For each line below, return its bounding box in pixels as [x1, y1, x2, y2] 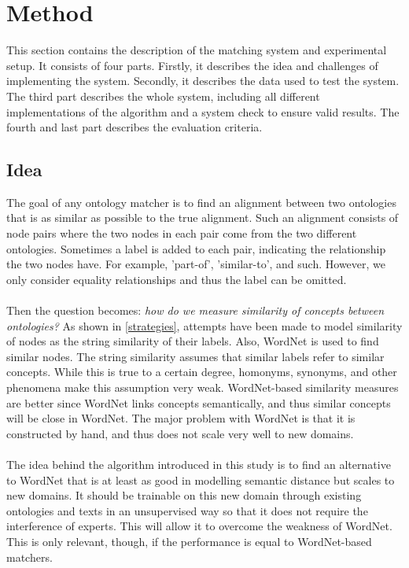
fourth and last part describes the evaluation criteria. [6, 119, 263, 135]
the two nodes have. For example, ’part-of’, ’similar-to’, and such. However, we [6, 256, 386, 272]
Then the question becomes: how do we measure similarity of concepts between [6, 302, 385, 319]
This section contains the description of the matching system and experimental [6, 42, 387, 58]
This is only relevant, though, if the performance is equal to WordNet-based [6, 533, 372, 549]
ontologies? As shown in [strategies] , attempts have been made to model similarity [6, 317, 403, 334]
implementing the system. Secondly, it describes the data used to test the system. [6, 72, 400, 89]
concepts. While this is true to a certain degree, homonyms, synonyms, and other [6, 363, 397, 380]
